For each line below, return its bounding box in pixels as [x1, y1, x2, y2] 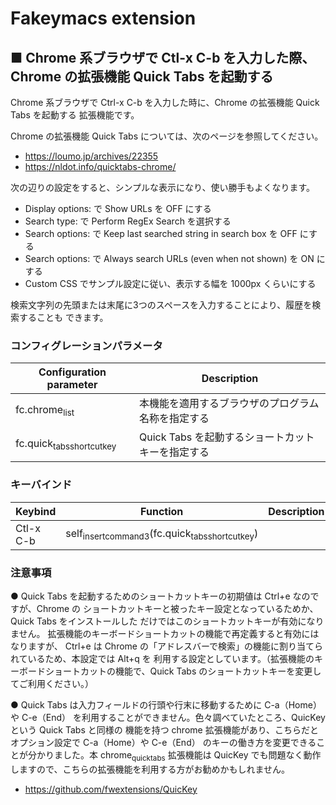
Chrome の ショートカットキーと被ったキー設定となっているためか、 [36, 602, 319, 614]
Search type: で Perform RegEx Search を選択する [24, 215, 232, 227]
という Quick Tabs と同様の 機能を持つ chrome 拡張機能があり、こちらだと [10, 723, 320, 736]
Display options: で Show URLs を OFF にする [24, 203, 212, 214]
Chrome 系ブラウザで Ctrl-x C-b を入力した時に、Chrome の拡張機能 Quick [10, 97, 320, 108]
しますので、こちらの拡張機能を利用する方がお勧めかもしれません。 [10, 763, 291, 775]
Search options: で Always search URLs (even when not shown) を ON [24, 253, 315, 264]
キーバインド [10, 478, 72, 492]
